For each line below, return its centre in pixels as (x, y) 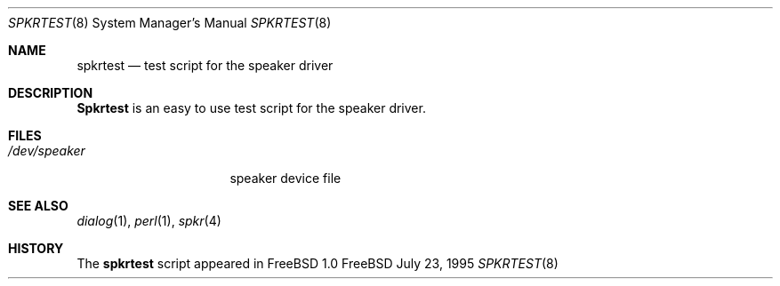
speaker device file (285, 178)
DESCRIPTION (51, 93)
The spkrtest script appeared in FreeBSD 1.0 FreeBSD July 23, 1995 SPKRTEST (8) (318, 263)
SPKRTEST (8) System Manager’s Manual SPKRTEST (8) (170, 23)
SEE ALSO (38, 206)
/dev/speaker (47, 151)
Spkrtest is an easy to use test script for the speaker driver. (251, 108)
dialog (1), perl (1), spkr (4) (149, 221)
